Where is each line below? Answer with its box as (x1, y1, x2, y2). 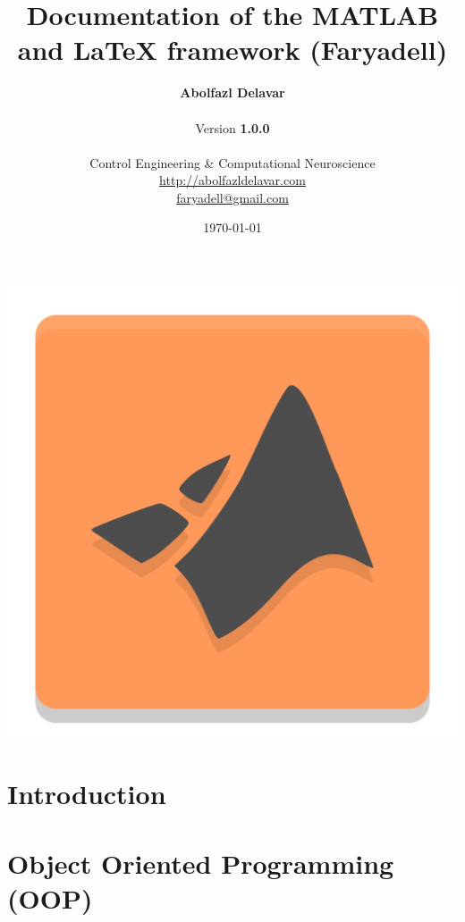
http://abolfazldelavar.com (159, 171, 306, 189)
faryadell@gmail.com (176, 188, 289, 206)
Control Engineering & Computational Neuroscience (89, 153, 376, 172)
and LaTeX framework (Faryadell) (17, 31, 448, 68)
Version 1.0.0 (195, 118, 270, 137)
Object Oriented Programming (7, 845, 394, 882)
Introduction (7, 775, 166, 811)
